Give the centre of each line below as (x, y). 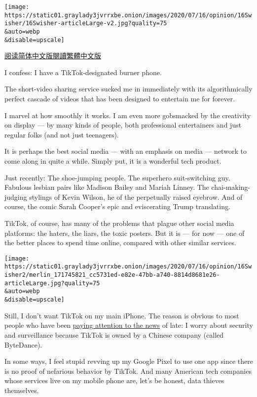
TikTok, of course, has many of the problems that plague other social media (119, 223)
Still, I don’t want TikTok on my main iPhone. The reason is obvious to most (122, 315)
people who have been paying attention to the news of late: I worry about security (129, 325)
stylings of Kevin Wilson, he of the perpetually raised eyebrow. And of (136, 197)
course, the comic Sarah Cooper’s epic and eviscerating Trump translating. (117, 206)
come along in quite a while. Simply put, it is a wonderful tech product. (113, 161)
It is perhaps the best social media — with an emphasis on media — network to (126, 151)
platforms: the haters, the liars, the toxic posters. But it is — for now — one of (125, 233)
